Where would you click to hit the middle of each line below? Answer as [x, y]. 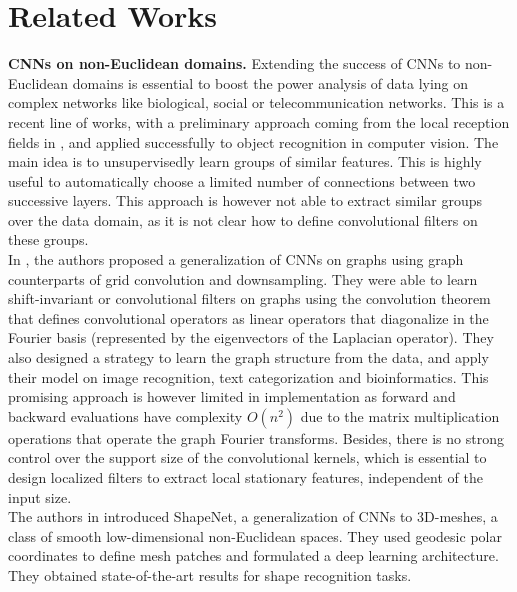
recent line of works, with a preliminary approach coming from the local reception [259, 121]
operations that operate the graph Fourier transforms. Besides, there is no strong [256, 437]
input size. [40, 496]
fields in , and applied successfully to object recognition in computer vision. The [253, 141]
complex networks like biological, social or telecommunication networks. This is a [256, 102]
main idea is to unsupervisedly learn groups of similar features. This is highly [245, 161]
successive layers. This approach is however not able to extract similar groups [245, 200]
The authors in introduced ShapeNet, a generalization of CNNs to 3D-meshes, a [253, 516]
